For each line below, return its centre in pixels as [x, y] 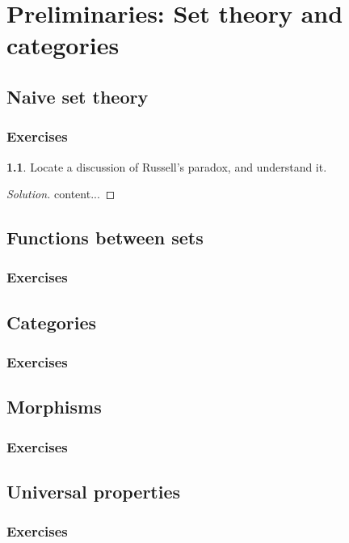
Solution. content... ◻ [61, 194]
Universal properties [94, 492]
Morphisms [54, 407]
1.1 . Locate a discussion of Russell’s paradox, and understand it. [167, 166]
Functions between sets [105, 238]
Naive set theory [78, 96]
